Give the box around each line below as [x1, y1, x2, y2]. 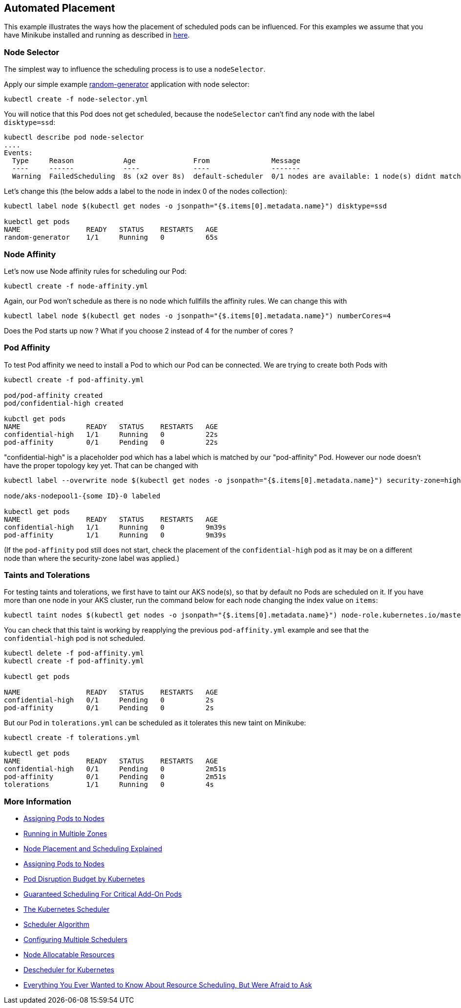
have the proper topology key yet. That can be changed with [4, 461, 198, 470]
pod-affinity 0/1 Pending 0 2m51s [4, 773, 227, 781]
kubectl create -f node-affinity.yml [4, 282, 148, 290]
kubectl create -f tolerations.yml [4, 734, 140, 742]
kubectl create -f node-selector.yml [4, 95, 148, 103]
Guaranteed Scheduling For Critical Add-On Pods [23, 890, 182, 899]
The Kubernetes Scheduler [23, 905, 110, 914]
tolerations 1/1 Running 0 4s [4, 781, 214, 789]
